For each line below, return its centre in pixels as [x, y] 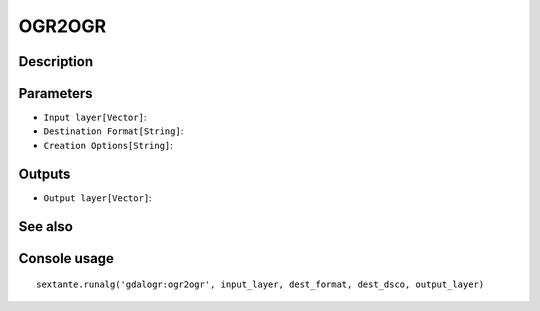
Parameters [55, 93]
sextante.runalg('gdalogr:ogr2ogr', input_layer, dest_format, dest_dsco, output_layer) [260, 284]
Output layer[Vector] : [97, 197]
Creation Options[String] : [108, 145]
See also [46, 226]
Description [56, 61]
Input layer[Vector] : [95, 117]
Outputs [44, 173]
